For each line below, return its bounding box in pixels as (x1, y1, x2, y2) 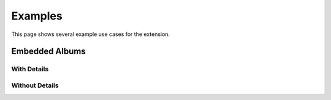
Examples (11, 9, 63, 23)
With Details (11, 65, 49, 73)
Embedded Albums (11, 46, 86, 57)
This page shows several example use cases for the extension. (11, 30, 170, 38)
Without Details (11, 81, 59, 90)
